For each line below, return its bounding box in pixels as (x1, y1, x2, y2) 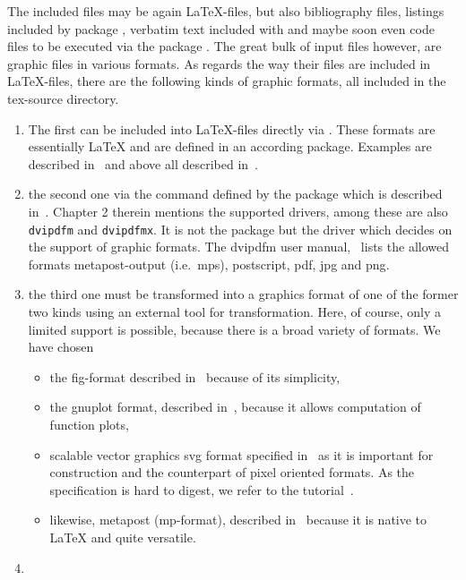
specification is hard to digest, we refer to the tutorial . (49, 480, 354, 499)
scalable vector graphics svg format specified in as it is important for (49, 445, 434, 464)
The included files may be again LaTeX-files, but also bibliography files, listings (7, 2, 444, 20)
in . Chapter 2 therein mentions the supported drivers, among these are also (28, 201, 448, 220)
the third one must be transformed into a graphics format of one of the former (28, 285, 459, 303)
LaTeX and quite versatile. (49, 527, 196, 546)
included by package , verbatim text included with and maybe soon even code (7, 19, 435, 38)
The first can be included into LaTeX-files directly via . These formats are (28, 119, 436, 138)
